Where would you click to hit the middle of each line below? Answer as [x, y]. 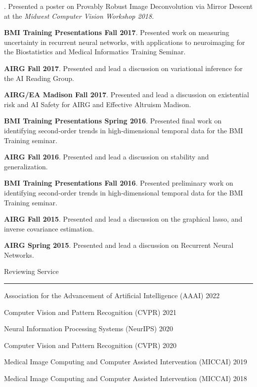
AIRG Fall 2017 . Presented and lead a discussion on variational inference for [123, 68]
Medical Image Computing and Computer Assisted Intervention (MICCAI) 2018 [126, 378]
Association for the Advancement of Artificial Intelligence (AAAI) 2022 [112, 295]
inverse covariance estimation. [49, 228]
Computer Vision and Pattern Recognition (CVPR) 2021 [90, 312]
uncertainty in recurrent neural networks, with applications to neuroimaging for [125, 42]
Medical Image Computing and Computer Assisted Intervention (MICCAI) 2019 [126, 362]
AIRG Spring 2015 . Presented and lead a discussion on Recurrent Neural [119, 245]
